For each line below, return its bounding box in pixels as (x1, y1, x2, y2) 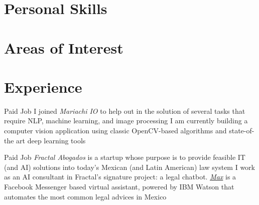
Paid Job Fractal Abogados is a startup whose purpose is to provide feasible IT (4, 152, 245, 162)
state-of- (229, 125, 254, 136)
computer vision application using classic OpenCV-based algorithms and (4, 125, 227, 136)
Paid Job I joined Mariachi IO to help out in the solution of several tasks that (4, 105, 245, 116)
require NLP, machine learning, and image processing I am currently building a (4, 115, 248, 126)
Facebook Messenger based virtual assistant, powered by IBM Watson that (4, 181, 234, 192)
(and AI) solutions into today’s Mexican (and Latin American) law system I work (4, 161, 255, 172)
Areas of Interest (4, 37, 123, 58)
